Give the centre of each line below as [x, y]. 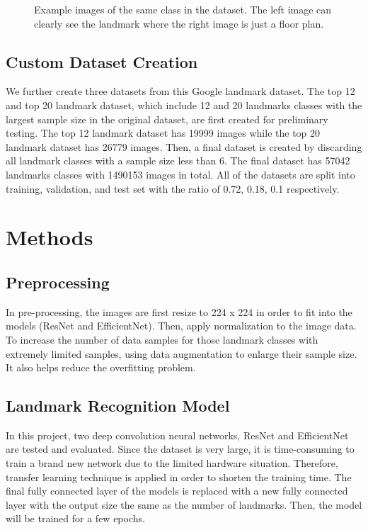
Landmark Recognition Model [118, 406]
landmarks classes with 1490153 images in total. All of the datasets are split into [180, 174]
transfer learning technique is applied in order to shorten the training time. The [179, 477]
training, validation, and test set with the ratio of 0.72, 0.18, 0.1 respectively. [173, 188]
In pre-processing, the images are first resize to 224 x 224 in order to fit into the [179, 311]
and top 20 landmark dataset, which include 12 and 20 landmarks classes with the [184, 105]
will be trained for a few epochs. [75, 518]
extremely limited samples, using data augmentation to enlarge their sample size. [182, 353]
